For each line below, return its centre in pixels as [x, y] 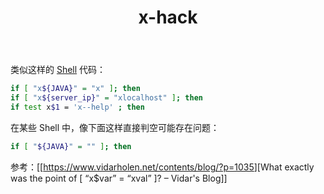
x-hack [168, 17]
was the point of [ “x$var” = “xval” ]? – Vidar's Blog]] [119, 178]
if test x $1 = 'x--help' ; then [77, 107]
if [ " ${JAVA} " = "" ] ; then [71, 146]
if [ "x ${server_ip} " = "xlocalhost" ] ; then [106, 98]
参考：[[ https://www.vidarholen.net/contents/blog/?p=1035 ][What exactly [162, 167]
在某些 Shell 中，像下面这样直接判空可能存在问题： [115, 127]
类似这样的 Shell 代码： [58, 70]
